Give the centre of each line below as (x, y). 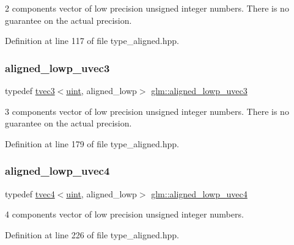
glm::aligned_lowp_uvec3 (199, 90)
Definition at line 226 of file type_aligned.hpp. (92, 234)
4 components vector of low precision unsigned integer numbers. (124, 214)
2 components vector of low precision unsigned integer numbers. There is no (147, 8)
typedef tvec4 (30, 193)
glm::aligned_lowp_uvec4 (199, 193)
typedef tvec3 (30, 90)
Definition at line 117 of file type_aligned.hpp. (92, 41)
